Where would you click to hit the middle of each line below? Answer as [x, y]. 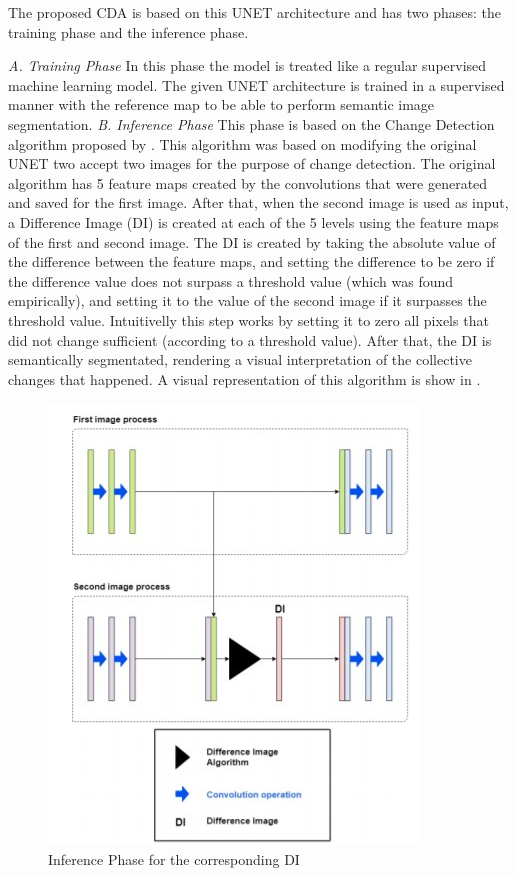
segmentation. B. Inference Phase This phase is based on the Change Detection [251, 123]
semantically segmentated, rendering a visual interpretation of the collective [240, 359]
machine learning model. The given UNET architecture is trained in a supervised [256, 84]
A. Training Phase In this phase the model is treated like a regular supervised [247, 65]
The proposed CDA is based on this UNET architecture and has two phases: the [254, 12]
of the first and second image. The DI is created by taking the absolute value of [252, 241]
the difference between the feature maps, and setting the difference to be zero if [251, 261]
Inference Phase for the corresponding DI [174, 858]
